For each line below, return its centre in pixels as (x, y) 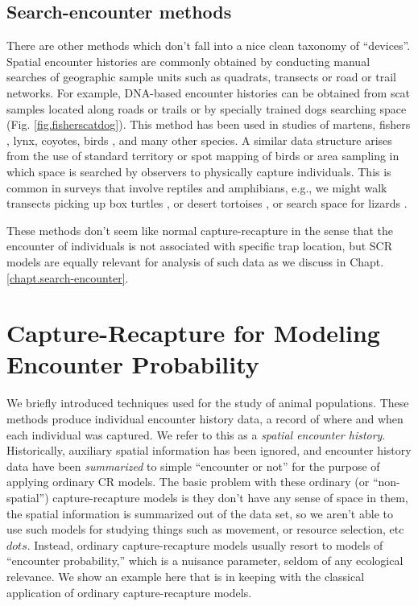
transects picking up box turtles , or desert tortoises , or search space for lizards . (207, 203)
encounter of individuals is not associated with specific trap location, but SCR (200, 246)
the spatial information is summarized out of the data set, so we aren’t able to (200, 513)
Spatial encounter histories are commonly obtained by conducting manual (188, 61)
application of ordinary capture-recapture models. (129, 592)
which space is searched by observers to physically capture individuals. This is (199, 171)
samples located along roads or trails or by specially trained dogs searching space (207, 108)
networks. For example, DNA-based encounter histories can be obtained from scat (209, 92)
